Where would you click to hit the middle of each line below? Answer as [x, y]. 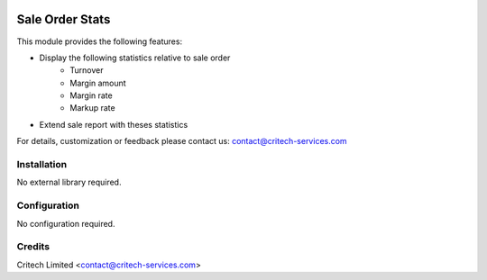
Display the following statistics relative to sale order [135, 58]
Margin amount [98, 83]
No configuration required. [66, 223]
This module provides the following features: [100, 41]
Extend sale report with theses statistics [114, 124]
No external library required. [69, 182]
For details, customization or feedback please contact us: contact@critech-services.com [182, 141]
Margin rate [91, 95]
